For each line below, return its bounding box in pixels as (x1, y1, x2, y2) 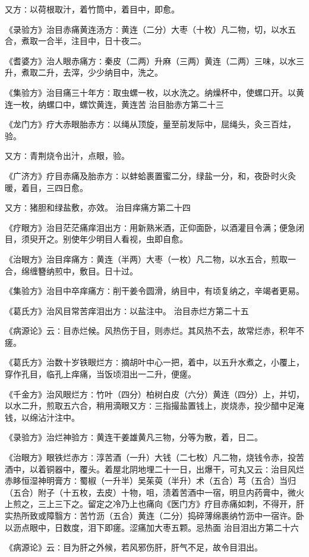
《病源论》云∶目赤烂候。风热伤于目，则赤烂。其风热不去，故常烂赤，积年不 (5, 324, 304, 337)
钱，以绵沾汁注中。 (5, 411, 80, 423)
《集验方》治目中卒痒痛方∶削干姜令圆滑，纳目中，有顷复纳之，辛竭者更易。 (5, 284, 304, 297)
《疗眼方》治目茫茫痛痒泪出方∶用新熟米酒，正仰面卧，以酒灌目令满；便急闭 (5, 221, 304, 233)
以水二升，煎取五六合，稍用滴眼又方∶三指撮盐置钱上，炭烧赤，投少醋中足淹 (5, 399, 304, 412)
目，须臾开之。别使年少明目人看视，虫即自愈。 (5, 233, 188, 245)
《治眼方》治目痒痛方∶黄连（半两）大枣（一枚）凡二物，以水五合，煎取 (5, 252, 288, 265)
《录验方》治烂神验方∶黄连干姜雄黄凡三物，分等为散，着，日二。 (5, 431, 263, 443)
